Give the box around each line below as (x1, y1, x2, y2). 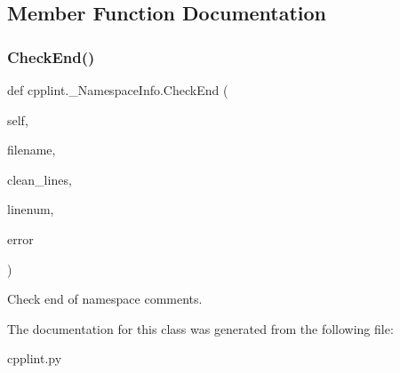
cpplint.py (7, 349, 62, 368)
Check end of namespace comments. (7, 290, 203, 308)
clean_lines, (7, 170, 72, 188)
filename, (7, 140, 56, 159)
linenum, (7, 200, 54, 218)
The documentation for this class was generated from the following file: (7, 319, 394, 337)
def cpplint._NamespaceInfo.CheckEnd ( (7, 81, 228, 99)
